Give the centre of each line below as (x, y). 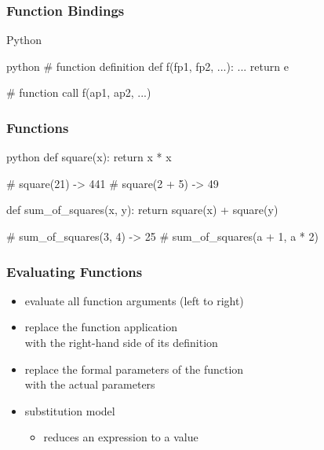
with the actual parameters (90, 384)
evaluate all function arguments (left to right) (134, 300)
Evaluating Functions (75, 271)
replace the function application (101, 327)
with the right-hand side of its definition (121, 342)
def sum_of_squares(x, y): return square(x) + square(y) (142, 210)
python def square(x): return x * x (89, 157)
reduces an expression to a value (121, 437)
